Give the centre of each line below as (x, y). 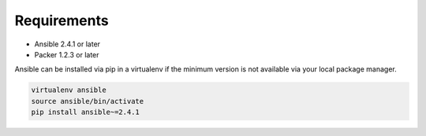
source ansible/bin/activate (88, 101)
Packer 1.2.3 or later (67, 54)
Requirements (62, 20)
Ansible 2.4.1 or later (67, 44)
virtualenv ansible (69, 90)
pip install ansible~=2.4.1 (85, 112)
